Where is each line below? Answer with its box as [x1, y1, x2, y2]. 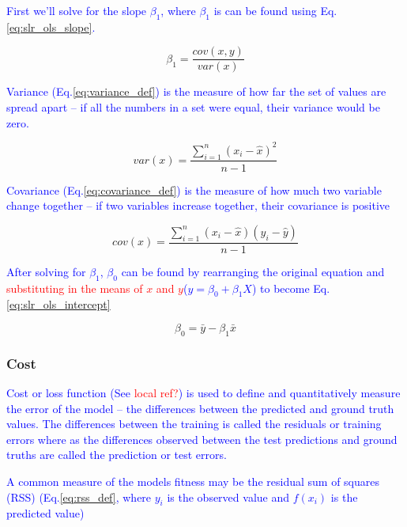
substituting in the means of [6, 279, 143, 296]
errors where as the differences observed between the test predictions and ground [6, 430, 398, 447]
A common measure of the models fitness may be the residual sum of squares [6, 472, 379, 489]
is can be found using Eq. [213, 2, 337, 18]
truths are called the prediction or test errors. [6, 446, 227, 463]
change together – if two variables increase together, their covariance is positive [6, 197, 390, 214]
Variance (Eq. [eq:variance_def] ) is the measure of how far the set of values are [6, 83, 386, 100]
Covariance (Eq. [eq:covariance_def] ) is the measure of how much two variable [6, 181, 382, 198]
